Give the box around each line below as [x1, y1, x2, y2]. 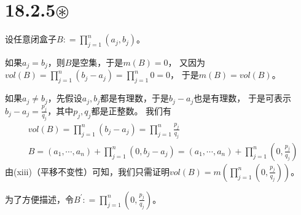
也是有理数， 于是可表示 [193, 92, 291, 104]
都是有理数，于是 [100, 92, 170, 104]
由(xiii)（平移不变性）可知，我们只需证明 [5, 165, 170, 178]
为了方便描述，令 [5, 192, 74, 205]
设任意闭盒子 [5, 33, 57, 45]
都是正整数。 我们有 [91, 104, 172, 117]
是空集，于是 [71, 55, 123, 68]
